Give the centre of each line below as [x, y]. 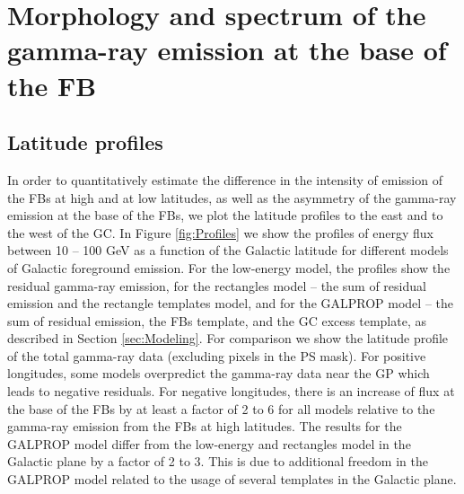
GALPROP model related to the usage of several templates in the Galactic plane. [232, 479]
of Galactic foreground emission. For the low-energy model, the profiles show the [229, 267]
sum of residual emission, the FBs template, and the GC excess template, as [217, 320]
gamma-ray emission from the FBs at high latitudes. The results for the [205, 426]
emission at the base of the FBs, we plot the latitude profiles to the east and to [225, 215]
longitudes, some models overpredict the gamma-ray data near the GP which [219, 373]
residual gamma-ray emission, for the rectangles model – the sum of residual [217, 285]
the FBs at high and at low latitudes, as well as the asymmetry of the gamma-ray [232, 197]
